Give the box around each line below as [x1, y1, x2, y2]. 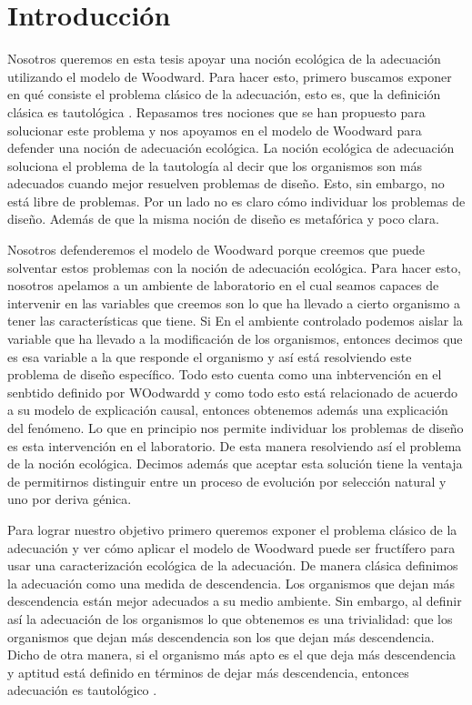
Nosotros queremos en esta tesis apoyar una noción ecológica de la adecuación [7, 49, 441, 68]
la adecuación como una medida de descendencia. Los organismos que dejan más [7, 573, 456, 592]
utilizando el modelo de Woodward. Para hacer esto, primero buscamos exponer [7, 66, 452, 86]
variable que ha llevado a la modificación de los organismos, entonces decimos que [7, 329, 463, 348]
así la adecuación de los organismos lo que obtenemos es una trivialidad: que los [7, 609, 453, 628]
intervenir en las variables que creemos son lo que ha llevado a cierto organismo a [7, 293, 460, 312]
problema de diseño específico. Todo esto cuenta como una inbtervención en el [7, 365, 442, 384]
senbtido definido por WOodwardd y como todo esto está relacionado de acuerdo [7, 382, 458, 401]
